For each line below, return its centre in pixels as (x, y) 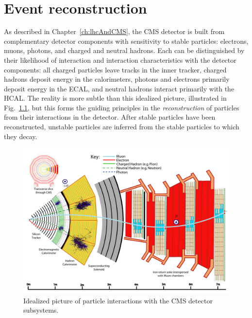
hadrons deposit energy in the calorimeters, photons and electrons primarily (117, 79)
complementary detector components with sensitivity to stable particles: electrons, (126, 41)
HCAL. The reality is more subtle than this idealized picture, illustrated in (115, 98)
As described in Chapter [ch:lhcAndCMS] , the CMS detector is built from (114, 31)
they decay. (21, 136)
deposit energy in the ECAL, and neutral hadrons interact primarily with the (119, 88)
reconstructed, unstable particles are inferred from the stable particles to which (122, 127)
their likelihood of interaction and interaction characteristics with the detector (120, 60)
